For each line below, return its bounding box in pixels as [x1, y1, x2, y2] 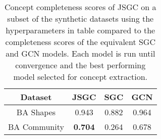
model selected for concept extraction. [13, 71, 148, 82]
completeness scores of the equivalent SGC [5, 36, 155, 48]
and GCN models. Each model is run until [6, 48, 155, 59]
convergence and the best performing [15, 59, 146, 71]
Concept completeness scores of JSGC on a [4, 1, 156, 13]
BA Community [8, 121, 64, 132]
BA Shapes [16, 106, 56, 118]
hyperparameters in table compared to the [6, 24, 155, 36]
